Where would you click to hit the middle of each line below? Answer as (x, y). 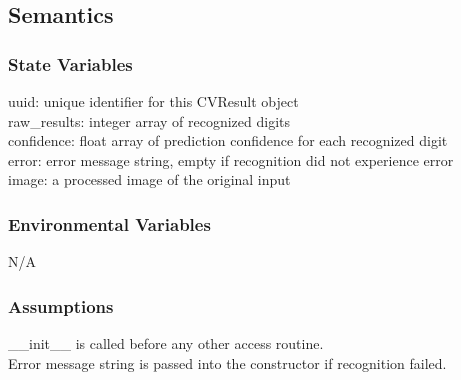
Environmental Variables (109, 223)
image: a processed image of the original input (149, 179)
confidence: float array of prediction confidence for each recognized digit (228, 140)
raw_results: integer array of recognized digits (149, 120)
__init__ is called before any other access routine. (166, 343)
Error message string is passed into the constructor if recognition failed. (227, 362)
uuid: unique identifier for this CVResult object (153, 101)
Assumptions (61, 305)
